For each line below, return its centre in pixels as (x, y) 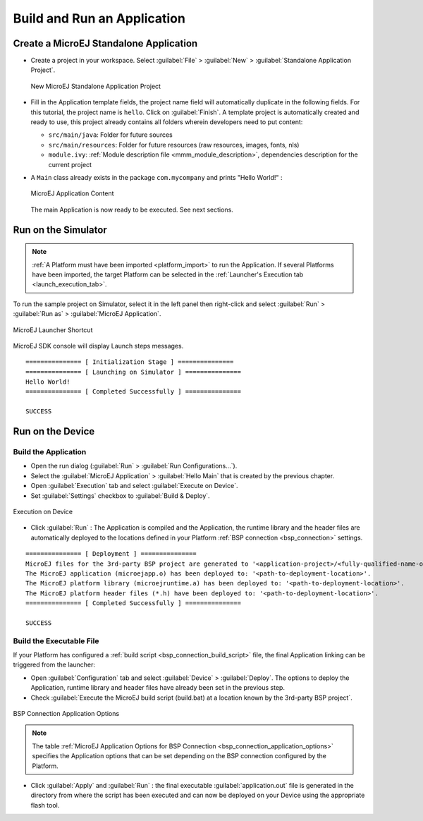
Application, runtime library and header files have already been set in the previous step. (158, 688)
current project (70, 164)
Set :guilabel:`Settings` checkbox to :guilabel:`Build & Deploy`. (121, 495)
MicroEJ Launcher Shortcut (53, 330)
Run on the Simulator (60, 230)
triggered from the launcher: (54, 665)
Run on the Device (54, 431)
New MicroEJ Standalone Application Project (96, 86)
